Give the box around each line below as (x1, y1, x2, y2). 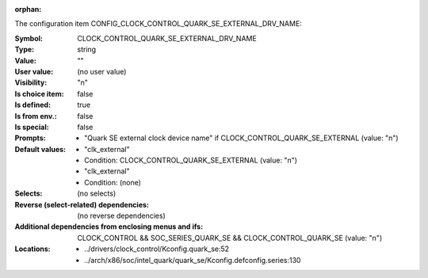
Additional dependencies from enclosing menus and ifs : (14, 222, 204, 231)
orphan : (14, 5, 42, 13)
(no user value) (77, 67, 127, 76)
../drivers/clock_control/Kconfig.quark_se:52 (84, 244, 230, 253)
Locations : (14, 244, 51, 253)
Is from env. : (14, 111, 57, 120)
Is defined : (14, 100, 52, 110)
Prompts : (14, 133, 47, 143)
